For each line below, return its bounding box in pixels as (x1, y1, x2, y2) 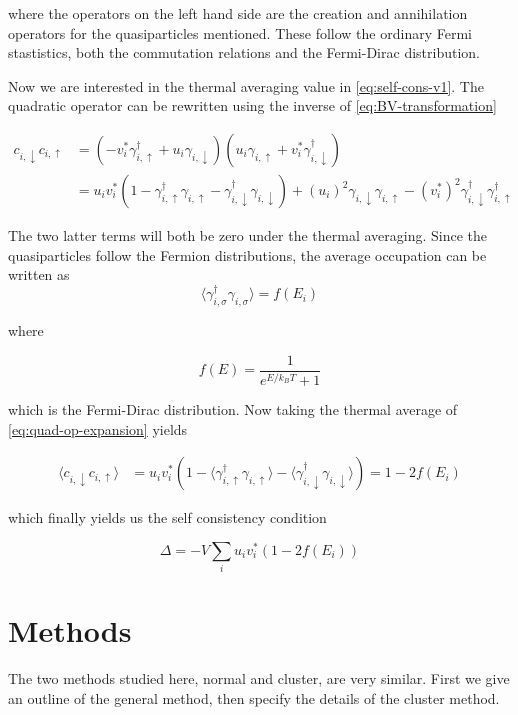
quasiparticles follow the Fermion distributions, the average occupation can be (8, 244, 487, 265)
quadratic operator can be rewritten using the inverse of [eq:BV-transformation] (8, 95, 497, 116)
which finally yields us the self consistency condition (8, 507, 327, 528)
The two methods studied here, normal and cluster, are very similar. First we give (8, 668, 510, 689)
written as (8, 264, 70, 285)
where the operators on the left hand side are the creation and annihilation (8, 3, 468, 23)
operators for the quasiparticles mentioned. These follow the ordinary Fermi (8, 22, 472, 43)
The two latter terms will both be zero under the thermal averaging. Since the (8, 225, 488, 246)
